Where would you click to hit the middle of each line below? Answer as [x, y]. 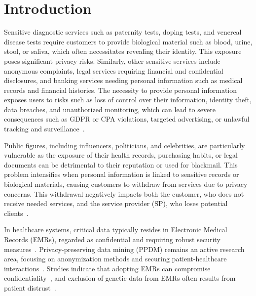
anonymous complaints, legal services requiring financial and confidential [114, 70]
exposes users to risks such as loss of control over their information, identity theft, [128, 100]
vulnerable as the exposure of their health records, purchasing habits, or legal [121, 155]
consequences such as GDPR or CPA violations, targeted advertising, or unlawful [127, 119]
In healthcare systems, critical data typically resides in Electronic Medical [116, 230]
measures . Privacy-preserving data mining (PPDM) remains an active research [124, 249]
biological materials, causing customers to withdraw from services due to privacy [126, 184]
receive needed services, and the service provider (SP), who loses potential [116, 203]
